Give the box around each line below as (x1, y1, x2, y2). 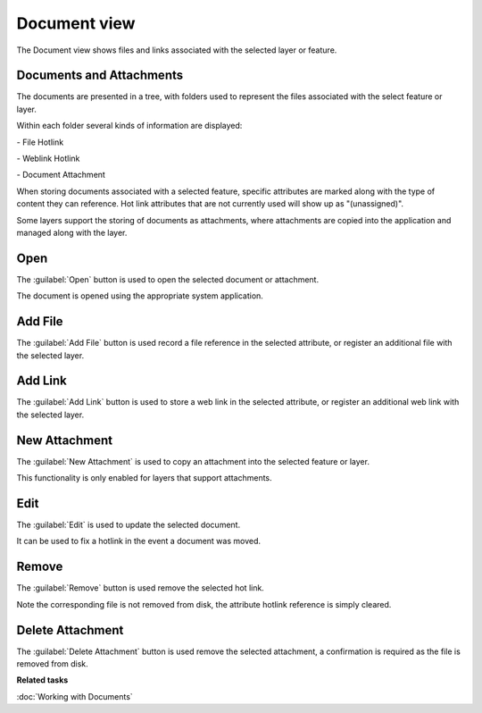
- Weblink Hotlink (16, 153, 80, 164)
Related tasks (16, 675, 69, 685)
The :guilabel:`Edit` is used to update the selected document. (16, 519, 241, 531)
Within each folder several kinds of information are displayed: (16, 121, 243, 131)
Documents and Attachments (16, 68, 183, 83)
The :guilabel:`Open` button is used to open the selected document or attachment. (16, 273, 320, 285)
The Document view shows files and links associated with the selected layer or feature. (16, 45, 337, 55)
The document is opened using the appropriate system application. (16, 290, 263, 301)
